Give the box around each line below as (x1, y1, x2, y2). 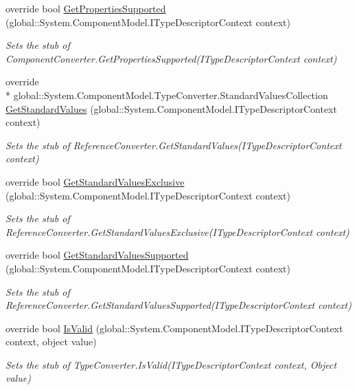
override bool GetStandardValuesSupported (5, 248, 189, 262)
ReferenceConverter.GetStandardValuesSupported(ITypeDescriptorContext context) (5, 298, 352, 312)
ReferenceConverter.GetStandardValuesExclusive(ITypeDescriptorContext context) (5, 224, 349, 239)
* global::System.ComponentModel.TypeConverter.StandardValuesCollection (5, 87, 328, 102)
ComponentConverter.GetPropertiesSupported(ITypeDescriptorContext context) (5, 51, 337, 65)
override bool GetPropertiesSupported (5, 1, 166, 15)
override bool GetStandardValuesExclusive (5, 174, 185, 188)
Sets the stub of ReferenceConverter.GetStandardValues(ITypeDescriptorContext (5, 138, 342, 152)
